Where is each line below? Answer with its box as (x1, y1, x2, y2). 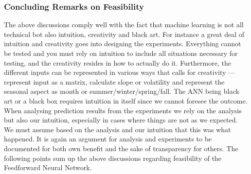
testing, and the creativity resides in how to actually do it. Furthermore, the (4, 57, 231, 68)
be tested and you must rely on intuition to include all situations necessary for (4, 48, 238, 58)
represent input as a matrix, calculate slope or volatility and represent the (4, 76, 225, 87)
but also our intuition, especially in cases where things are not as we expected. (4, 115, 238, 125)
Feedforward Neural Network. (4, 162, 92, 173)
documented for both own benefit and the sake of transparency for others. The (4, 143, 238, 153)
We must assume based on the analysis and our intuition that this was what (4, 124, 231, 134)
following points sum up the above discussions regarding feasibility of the (4, 153, 222, 163)
